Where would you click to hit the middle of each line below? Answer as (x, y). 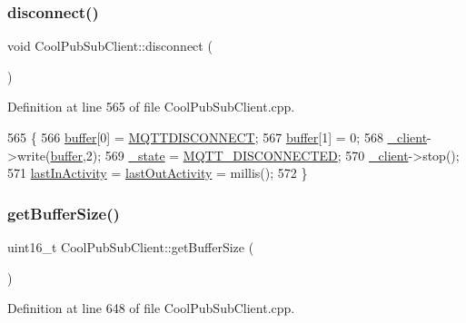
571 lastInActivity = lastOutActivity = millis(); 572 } (158, 173)
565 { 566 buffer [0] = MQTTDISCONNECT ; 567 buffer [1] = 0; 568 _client (218, 137)
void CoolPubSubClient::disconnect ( (110, 46)
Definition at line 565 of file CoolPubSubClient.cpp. (151, 107)
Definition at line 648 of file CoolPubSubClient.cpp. (151, 308)
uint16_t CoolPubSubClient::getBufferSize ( (131, 247)
